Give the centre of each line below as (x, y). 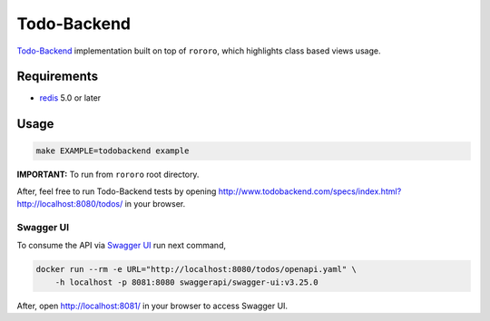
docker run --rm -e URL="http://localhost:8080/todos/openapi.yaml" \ (196, 269)
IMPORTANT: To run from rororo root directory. (108, 175)
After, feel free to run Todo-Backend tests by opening (117, 191)
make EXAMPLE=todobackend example (113, 151)
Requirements (58, 77)
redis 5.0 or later (70, 98)
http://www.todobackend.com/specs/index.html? (310, 191)
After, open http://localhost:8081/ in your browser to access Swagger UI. (152, 306)
